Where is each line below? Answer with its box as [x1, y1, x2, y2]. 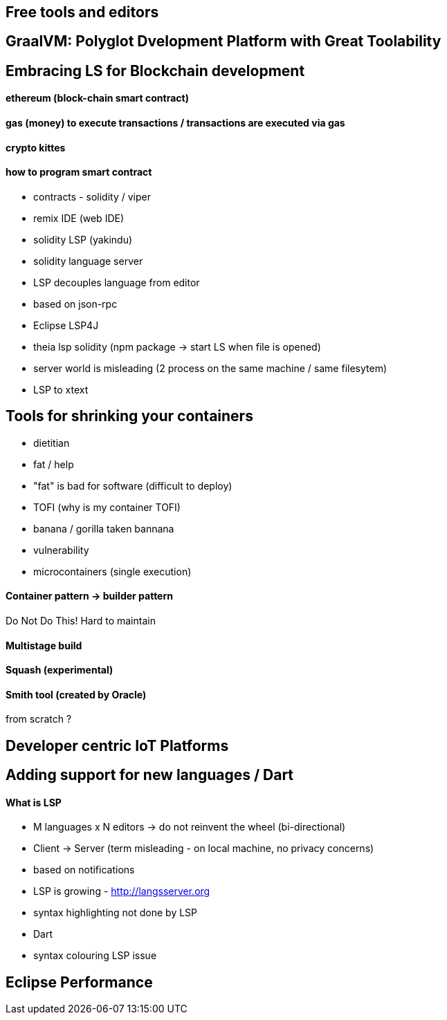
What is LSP [6, 796, 62, 808]
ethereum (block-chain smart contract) [6, 92, 189, 104]
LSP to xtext [33, 383, 89, 396]
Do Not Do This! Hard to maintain [6, 614, 156, 627]
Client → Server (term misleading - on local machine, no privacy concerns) [33, 842, 374, 855]
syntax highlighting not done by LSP [33, 907, 198, 919]
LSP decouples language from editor [33, 276, 200, 288]
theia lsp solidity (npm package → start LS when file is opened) [33, 340, 321, 353]
